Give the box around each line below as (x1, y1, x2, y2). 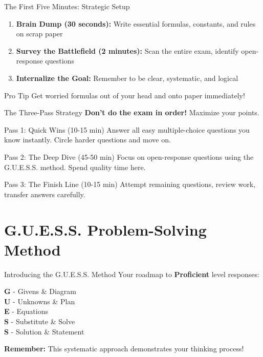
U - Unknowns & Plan (4, 296, 75, 306)
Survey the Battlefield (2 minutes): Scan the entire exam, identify (16, 45, 239, 56)
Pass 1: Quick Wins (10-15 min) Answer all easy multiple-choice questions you (4, 124, 250, 135)
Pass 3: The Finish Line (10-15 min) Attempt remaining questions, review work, (4, 179, 256, 190)
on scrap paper (16, 28, 63, 39)
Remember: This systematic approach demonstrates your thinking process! (4, 343, 244, 354)
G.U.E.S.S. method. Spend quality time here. (4, 161, 146, 172)
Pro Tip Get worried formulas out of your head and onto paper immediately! (4, 90, 245, 100)
